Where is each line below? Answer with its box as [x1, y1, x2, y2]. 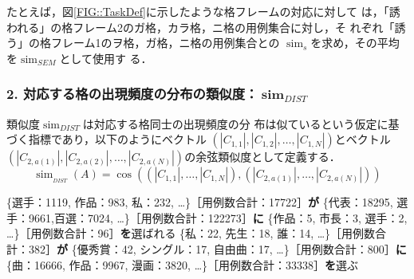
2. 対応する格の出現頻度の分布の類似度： [6, 84, 258, 104]
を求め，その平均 [310, 34, 400, 51]
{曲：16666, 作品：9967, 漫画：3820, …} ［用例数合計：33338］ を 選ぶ [6, 256, 359, 273]
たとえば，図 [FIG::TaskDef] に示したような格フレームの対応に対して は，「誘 [6, 3, 400, 19]
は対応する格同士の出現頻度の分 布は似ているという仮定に [82, 115, 388, 132]
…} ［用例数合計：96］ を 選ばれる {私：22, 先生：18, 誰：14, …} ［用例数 [6, 225, 376, 242]
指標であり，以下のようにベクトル [28, 131, 207, 147]
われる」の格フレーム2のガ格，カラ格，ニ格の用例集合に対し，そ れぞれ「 [6, 18, 395, 35]
